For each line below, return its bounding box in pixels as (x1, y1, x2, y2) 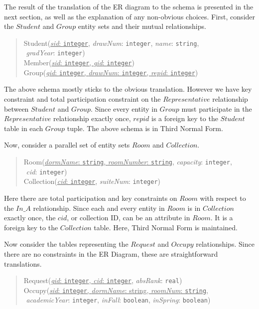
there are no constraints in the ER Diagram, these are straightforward (4, 248, 218, 259)
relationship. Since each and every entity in (33, 202, 165, 213)
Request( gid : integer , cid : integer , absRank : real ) (23, 275, 182, 286)
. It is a (210, 212, 233, 223)
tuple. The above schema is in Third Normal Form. (67, 123, 223, 133)
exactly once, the (4, 212, 56, 223)
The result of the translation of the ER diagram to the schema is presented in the (4, 1, 254, 11)
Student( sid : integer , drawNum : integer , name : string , (23, 37, 199, 48)
